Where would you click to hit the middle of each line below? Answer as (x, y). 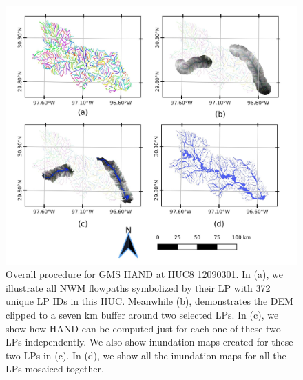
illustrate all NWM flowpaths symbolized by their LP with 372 (138, 287)
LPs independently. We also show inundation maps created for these (149, 342)
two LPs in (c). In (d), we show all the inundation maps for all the (146, 355)
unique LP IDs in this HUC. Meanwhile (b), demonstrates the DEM (149, 301)
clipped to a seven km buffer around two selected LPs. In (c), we (142, 314)
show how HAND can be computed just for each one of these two (143, 328)
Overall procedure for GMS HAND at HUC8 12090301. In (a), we (144, 274)
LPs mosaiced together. (55, 369)
